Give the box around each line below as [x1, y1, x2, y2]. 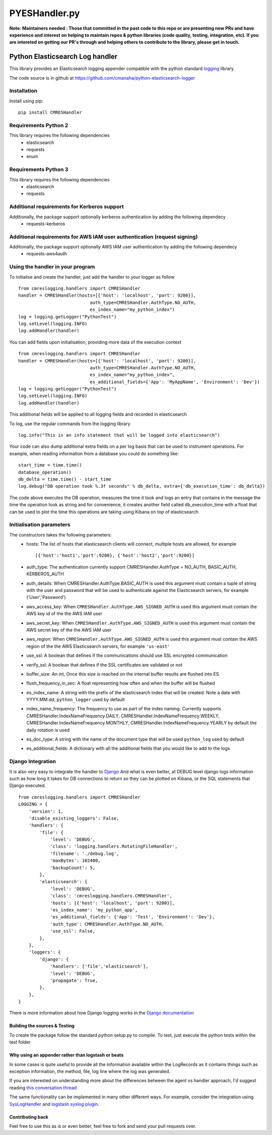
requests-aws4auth [26, 251, 67, 257]
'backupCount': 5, [50, 864, 96, 871]
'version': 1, [28, 809, 64, 814]
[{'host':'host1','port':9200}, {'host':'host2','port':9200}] [35, 553, 195, 559]
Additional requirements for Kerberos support [9, 203, 124, 210]
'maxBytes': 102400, [50, 858, 101, 863]
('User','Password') [26, 594, 66, 600]
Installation [9, 87, 38, 94]
